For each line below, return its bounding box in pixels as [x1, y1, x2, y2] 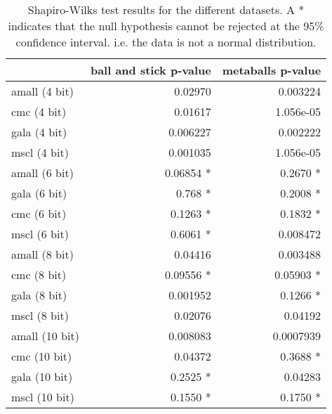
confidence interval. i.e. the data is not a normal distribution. [15, 34, 317, 50]
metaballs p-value [222, 62, 321, 78]
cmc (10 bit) [11, 348, 72, 364]
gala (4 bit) [11, 124, 67, 140]
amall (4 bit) [11, 83, 74, 99]
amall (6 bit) [11, 164, 74, 181]
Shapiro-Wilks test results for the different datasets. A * [27, 1, 305, 18]
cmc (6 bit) [11, 205, 67, 221]
